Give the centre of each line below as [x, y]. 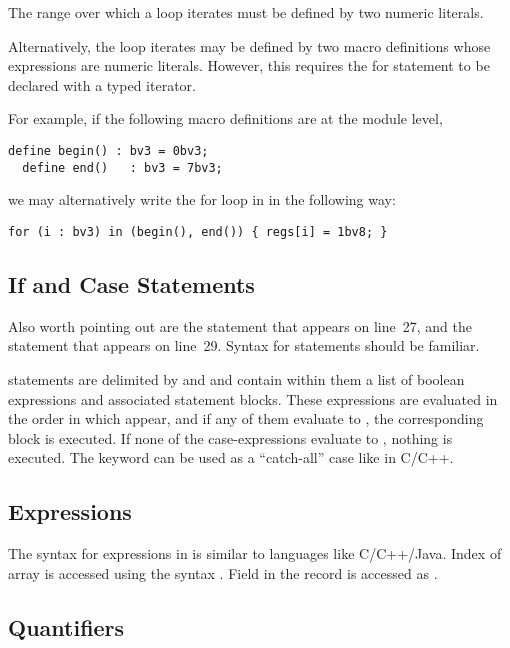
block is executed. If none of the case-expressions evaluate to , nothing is [230, 437]
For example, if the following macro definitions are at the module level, [225, 118]
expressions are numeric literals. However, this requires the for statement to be [249, 65]
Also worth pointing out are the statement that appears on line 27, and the [240, 325]
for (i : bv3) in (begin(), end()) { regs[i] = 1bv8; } [198, 231]
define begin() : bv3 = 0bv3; [108, 150]
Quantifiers [66, 626]
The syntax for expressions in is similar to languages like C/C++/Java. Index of [255, 553]
